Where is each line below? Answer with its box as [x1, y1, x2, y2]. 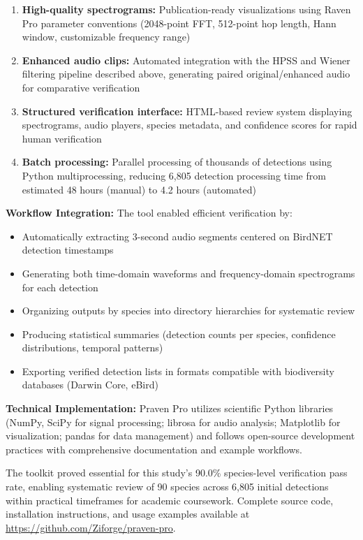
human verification [22, 131, 102, 145]
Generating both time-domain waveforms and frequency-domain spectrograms [22, 265, 355, 280]
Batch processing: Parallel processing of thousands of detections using [22, 154, 332, 169]
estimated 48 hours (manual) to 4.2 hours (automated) [22, 182, 256, 196]
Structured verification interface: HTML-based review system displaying [22, 103, 353, 118]
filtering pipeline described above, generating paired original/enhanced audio [22, 66, 350, 81]
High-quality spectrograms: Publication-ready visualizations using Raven [22, 2, 351, 16]
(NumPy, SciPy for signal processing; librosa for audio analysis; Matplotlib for [6, 414, 341, 429]
